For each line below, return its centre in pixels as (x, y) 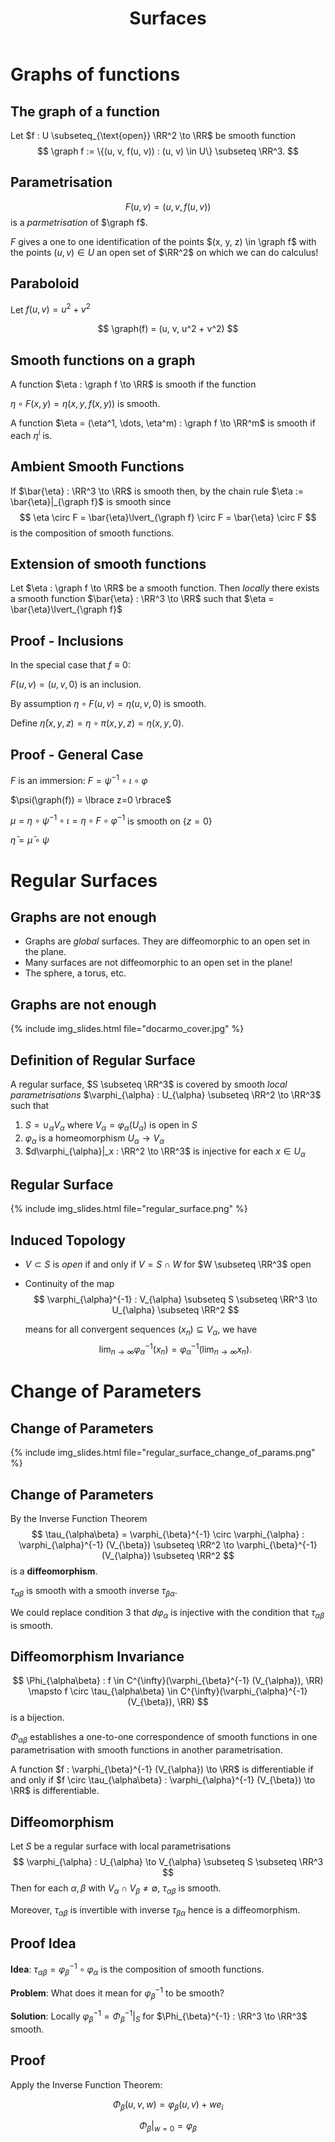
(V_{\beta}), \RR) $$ (168, 1702)
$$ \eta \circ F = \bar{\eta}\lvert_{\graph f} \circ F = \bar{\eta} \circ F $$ (168, 517)
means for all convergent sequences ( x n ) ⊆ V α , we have (141, 1330)
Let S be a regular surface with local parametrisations (121, 1846)
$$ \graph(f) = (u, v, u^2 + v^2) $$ (168, 329)
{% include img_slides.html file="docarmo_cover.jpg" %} (127, 1029)
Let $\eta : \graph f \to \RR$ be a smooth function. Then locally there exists (165, 588)
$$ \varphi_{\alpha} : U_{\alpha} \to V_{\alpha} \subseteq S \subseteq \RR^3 (168, 1862)
